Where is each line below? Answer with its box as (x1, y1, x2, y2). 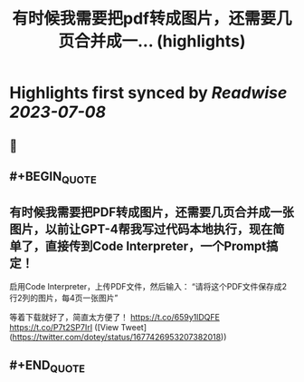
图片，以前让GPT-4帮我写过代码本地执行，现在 (9, 221, 273, 237)
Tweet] (120, 321, 147, 332)
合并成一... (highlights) (73, 31, 246, 52)
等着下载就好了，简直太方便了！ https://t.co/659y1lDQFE (9, 311, 220, 322)
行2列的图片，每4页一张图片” (9, 292, 119, 303)
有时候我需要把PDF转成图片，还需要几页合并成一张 (9, 204, 295, 220)
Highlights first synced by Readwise (9, 83, 288, 103)
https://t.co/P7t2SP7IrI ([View (9, 321, 119, 332)
